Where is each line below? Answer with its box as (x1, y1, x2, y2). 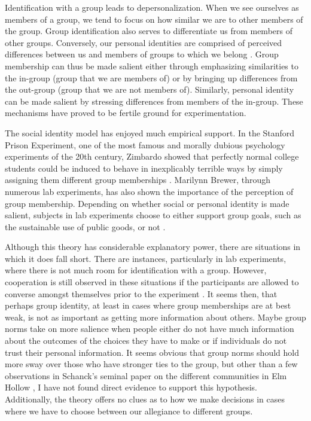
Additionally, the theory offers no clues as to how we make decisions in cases (5, 393, 285, 405)
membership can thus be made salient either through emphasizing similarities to (5, 59, 298, 72)
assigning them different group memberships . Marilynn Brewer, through (5, 173, 271, 186)
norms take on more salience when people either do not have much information (5, 322, 294, 335)
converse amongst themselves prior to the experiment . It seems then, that (5, 287, 278, 300)
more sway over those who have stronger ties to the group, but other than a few (5, 358, 298, 370)
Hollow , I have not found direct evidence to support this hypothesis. (5, 381, 257, 393)
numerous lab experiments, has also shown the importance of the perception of (5, 185, 294, 197)
